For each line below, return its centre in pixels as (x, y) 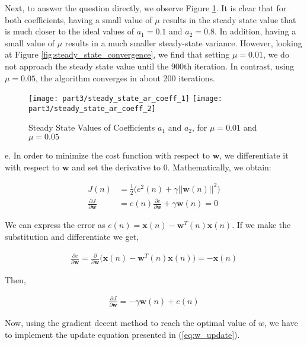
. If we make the (261, 225)
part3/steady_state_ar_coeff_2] (92, 108)
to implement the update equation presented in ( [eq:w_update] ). (122, 334)
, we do (276, 54)
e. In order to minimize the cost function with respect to (107, 155)
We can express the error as (55, 225)
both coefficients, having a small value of (79, 19)
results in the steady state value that (229, 19)
